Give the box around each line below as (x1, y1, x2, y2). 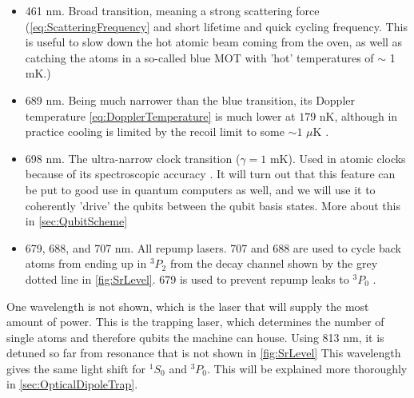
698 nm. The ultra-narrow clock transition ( (25, 149, 241, 166)
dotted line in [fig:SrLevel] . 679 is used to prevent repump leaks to (25, 270, 349, 287)
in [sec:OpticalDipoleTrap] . (6, 376, 138, 392)
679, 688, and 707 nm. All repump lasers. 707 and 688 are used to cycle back (25, 239, 401, 256)
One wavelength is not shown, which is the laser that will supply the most (6, 297, 369, 314)
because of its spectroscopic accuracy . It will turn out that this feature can (25, 165, 396, 182)
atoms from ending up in (25, 255, 147, 272)
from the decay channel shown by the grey (169, 255, 378, 272)
